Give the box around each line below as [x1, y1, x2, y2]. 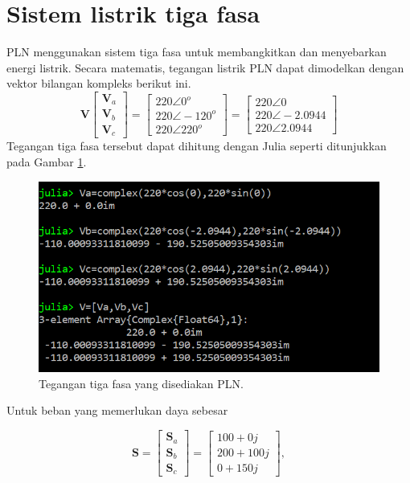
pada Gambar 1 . [6, 153, 87, 170]
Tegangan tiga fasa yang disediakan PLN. [39, 375, 244, 391]
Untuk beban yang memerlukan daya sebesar [6, 402, 228, 419]
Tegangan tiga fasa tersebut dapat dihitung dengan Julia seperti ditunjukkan [6, 137, 387, 154]
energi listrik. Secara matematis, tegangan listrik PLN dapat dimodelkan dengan [6, 59, 404, 76]
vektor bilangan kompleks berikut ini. [6, 75, 191, 92]
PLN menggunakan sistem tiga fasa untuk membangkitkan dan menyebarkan [6, 43, 387, 60]
